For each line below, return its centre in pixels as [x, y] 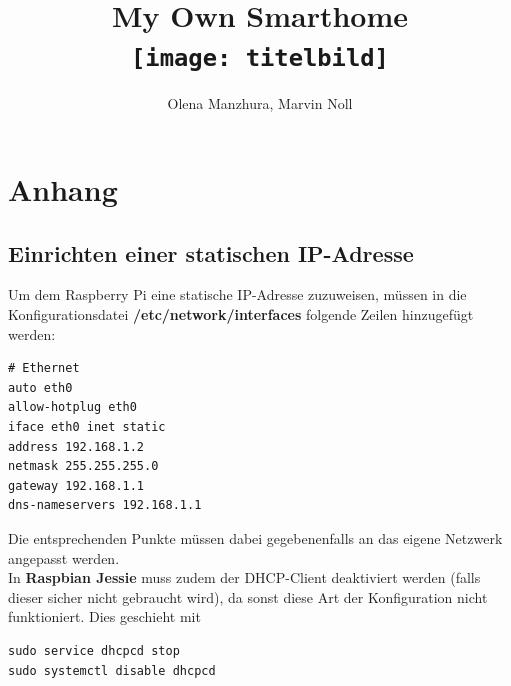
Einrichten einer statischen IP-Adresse [211, 252]
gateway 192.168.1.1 [76, 485]
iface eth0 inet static [87, 426]
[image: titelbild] [260, 58]
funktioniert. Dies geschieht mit [104, 616]
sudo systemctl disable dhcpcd [112, 670]
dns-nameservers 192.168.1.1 [105, 505]
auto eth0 [40, 387]
